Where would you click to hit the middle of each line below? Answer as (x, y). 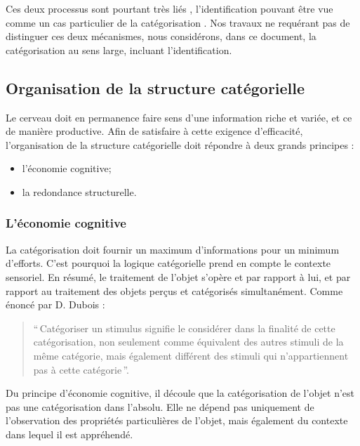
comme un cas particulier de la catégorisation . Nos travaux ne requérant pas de (178, 22)
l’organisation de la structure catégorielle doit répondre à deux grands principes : (180, 144)
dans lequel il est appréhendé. (69, 434)
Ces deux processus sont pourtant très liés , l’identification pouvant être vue (169, 8)
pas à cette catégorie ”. (81, 369)
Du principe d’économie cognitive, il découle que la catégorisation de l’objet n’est (180, 393)
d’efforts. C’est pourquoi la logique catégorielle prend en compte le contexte (168, 263)
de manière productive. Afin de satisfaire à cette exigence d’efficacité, (154, 131)
